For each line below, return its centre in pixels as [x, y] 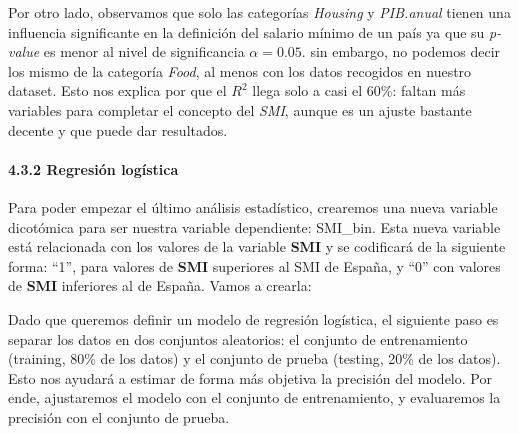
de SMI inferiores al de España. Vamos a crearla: [160, 285]
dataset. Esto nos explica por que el [117, 90]
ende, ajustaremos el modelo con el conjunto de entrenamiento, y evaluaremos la [254, 397]
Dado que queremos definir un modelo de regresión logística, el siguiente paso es [253, 318]
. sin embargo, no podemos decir [401, 51]
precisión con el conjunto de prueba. [119, 416]
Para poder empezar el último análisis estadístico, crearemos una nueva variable [253, 206]
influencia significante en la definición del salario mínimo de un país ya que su [246, 31]
